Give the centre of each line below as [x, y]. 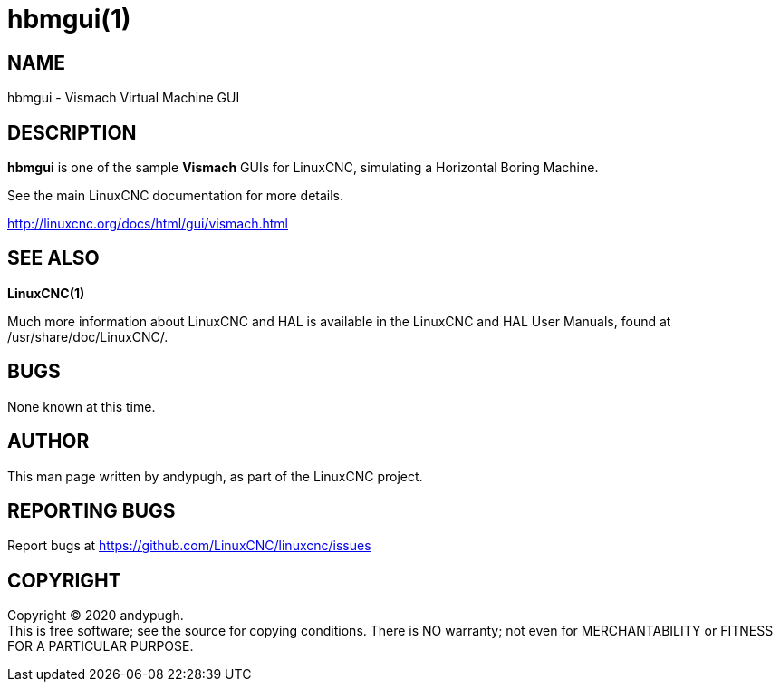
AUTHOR [48, 442]
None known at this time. [82, 406]
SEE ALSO [53, 258]
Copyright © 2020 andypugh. [96, 616]
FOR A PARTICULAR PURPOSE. [101, 646]
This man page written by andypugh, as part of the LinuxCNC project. [215, 476]
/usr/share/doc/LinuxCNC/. [88, 336]
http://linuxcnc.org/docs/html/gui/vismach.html [148, 224]
